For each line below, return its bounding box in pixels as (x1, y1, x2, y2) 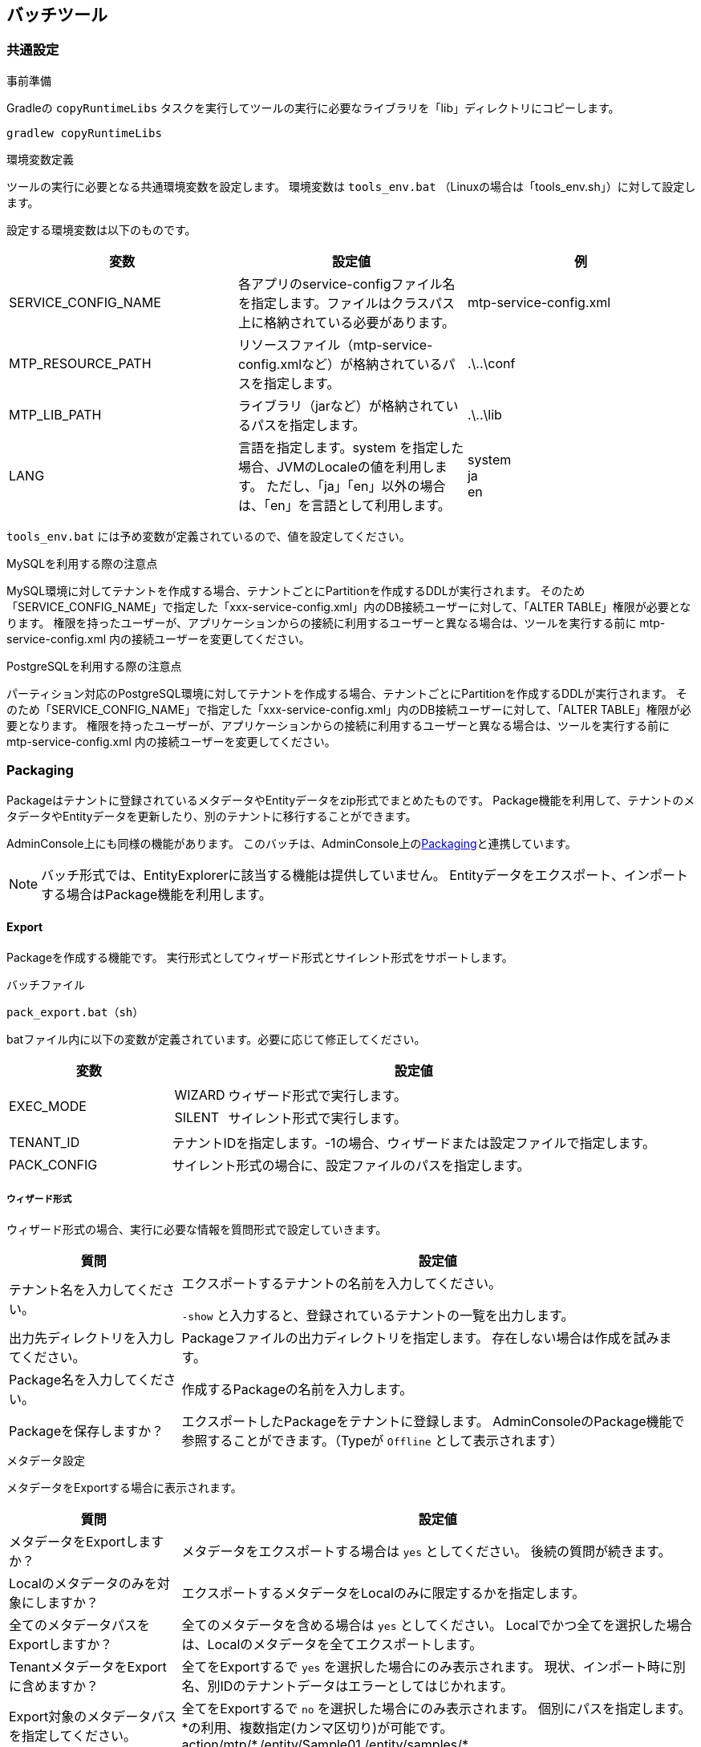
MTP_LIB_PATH (9, 406, 102, 423)
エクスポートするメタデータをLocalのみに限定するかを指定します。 (181, 1584, 586, 1601)
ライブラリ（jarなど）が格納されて (237, 397, 446, 414)
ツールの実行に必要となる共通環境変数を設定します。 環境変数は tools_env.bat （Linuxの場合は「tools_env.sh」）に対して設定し (6, 179, 696, 193)
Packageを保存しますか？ (9, 1422, 164, 1439)
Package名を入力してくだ (9, 1371, 164, 1388)
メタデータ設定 (6, 1453, 85, 1467)
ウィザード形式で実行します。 (228, 1087, 407, 1104)
